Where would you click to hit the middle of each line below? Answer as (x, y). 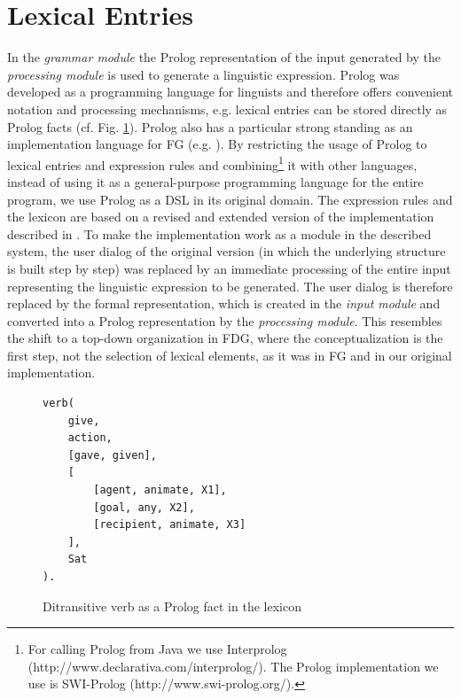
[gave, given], (112, 455)
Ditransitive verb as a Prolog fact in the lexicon (172, 606)
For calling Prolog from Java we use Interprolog (157, 649)
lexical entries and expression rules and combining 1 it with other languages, (212, 163)
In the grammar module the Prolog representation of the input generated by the (224, 57)
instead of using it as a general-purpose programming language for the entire (215, 181)
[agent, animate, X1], (160, 490)
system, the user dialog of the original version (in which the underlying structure (227, 251)
